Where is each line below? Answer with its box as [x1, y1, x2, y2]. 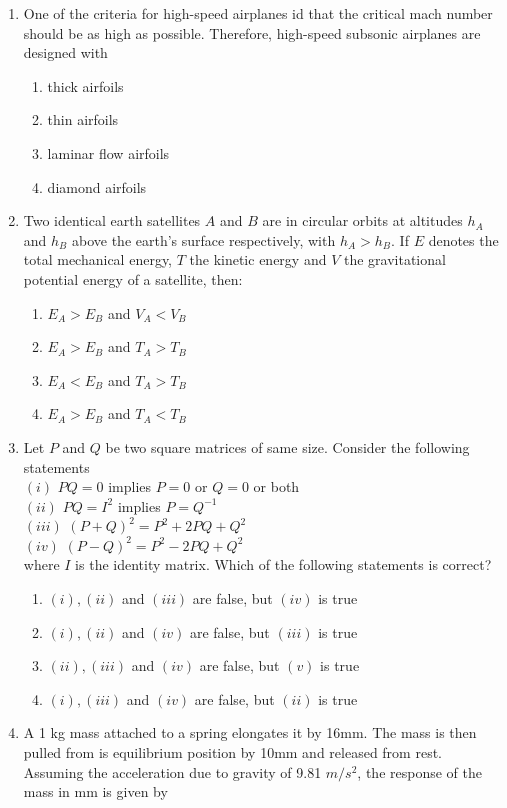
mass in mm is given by [23, 781, 168, 802]
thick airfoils [47, 75, 124, 96]
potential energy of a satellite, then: [23, 268, 243, 289]
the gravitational [343, 249, 446, 270]
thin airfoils [47, 109, 119, 130]
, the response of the [357, 761, 482, 782]
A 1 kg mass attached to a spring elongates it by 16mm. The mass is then [23, 722, 477, 743]
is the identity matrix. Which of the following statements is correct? [75, 554, 492, 575]
